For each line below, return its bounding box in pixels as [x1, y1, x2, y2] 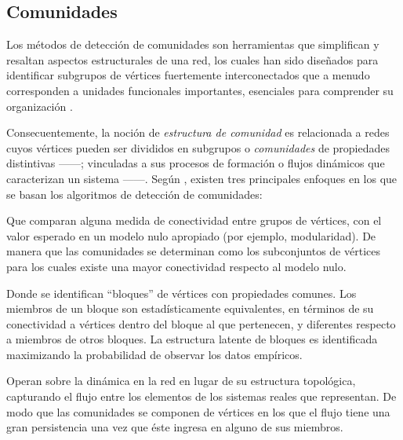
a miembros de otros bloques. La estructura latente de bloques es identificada [6, 331, 378, 347]
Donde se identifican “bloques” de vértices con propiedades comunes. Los [6, 284, 357, 301]
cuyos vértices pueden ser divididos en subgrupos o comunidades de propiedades [6, 139, 390, 156]
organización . [6, 97, 73, 114]
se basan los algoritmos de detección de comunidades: [6, 185, 263, 202]
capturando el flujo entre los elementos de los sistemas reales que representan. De [6, 388, 397, 405]
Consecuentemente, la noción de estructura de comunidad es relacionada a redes [6, 124, 390, 141]
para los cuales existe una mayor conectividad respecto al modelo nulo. [6, 258, 347, 274]
